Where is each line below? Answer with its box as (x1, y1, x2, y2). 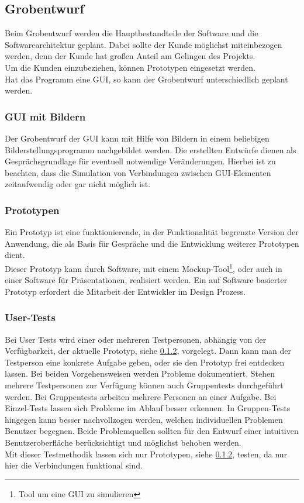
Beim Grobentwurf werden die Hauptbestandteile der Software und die (5, 27, 258, 39)
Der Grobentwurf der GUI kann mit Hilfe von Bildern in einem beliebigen (5, 132, 270, 144)
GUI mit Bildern (5, 109, 86, 123)
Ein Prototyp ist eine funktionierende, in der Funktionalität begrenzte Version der (5, 226, 299, 238)
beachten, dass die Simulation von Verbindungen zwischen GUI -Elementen (5, 166, 271, 178)
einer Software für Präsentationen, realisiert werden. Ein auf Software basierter (5, 274, 288, 286)
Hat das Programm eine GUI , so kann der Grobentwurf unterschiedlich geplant (5, 73, 288, 85)
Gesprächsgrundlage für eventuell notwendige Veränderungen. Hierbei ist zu (5, 155, 276, 167)
